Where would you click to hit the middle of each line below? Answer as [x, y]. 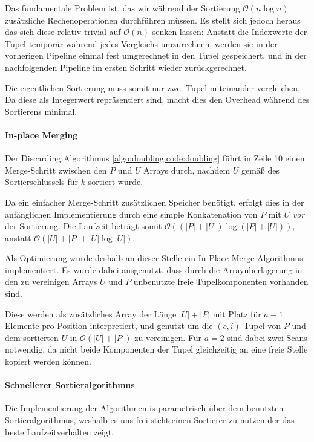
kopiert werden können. [48, 361]
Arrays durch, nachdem [187, 170]
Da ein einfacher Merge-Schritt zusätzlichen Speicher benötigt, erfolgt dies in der [155, 202]
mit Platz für [237, 314]
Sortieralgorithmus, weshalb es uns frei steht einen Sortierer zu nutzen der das [150, 420]
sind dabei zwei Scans [267, 337]
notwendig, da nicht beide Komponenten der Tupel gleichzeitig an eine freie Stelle [156, 349]
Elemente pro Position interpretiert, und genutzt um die [109, 326]
